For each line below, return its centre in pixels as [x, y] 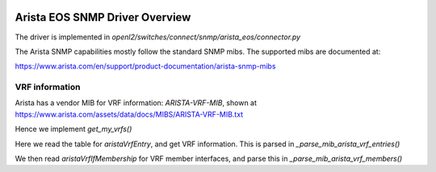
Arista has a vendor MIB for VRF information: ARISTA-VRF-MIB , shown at [136, 103]
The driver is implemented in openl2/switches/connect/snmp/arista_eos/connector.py [158, 37]
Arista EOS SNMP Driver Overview [103, 17]
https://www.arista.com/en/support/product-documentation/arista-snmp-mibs [145, 66]
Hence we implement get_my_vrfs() [73, 129]
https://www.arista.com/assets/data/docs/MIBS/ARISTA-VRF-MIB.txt [129, 114]
